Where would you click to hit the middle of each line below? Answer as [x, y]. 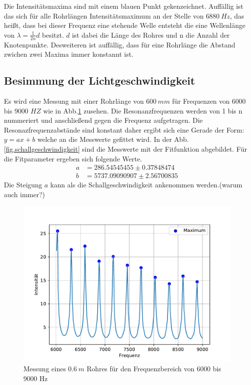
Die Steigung [23, 185]
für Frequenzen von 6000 [209, 101]
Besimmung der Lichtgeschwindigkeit [100, 80]
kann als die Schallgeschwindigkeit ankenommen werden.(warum [146, 185]
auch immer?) [25, 194]
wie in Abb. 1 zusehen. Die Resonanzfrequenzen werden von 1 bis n [143, 110]
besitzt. [53, 34]
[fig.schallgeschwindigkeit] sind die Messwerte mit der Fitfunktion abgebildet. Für [126, 148]
